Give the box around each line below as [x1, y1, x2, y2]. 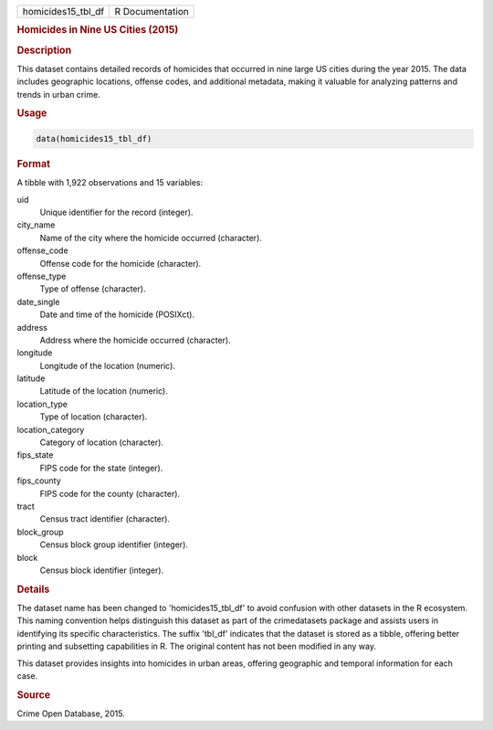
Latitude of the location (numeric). [39, 386, 168, 397]
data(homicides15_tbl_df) [36, 133, 152, 143]
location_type [16, 398, 68, 409]
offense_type [16, 270, 67, 281]
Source [16, 688, 51, 701]
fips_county [16, 475, 61, 486]
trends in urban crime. [16, 89, 100, 100]
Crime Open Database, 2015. [16, 708, 125, 719]
